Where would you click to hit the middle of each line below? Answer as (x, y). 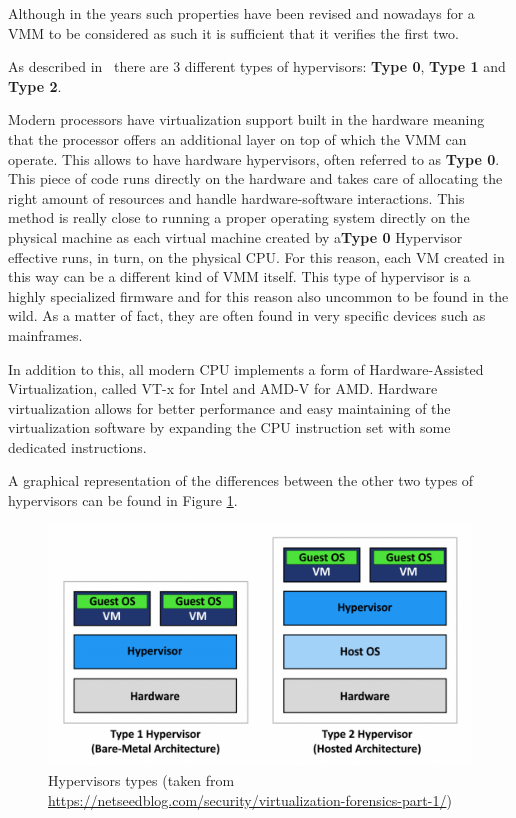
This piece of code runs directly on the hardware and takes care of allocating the (255, 178)
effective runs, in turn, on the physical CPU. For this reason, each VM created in (256, 256)
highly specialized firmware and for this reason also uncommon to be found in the (258, 295)
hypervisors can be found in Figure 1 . (123, 500)
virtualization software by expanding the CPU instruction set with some (229, 427)
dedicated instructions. (77, 446)
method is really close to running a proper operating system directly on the (239, 217)
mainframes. (45, 334)
